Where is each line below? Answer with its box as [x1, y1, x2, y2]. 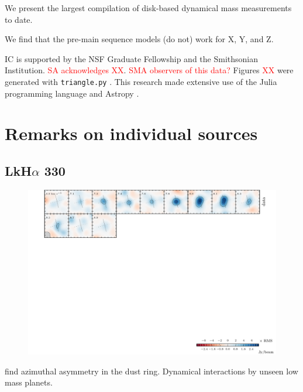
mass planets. [5, 376, 53, 388]
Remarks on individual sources [5, 121, 258, 145]
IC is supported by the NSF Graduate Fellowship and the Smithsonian [5, 52, 258, 64]
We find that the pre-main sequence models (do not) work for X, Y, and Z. [5, 33, 274, 45]
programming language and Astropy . [5, 87, 139, 99]
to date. [5, 13, 33, 25]
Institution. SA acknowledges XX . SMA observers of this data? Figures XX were [5, 64, 294, 76]
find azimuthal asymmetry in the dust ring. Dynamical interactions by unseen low [5, 364, 298, 377]
